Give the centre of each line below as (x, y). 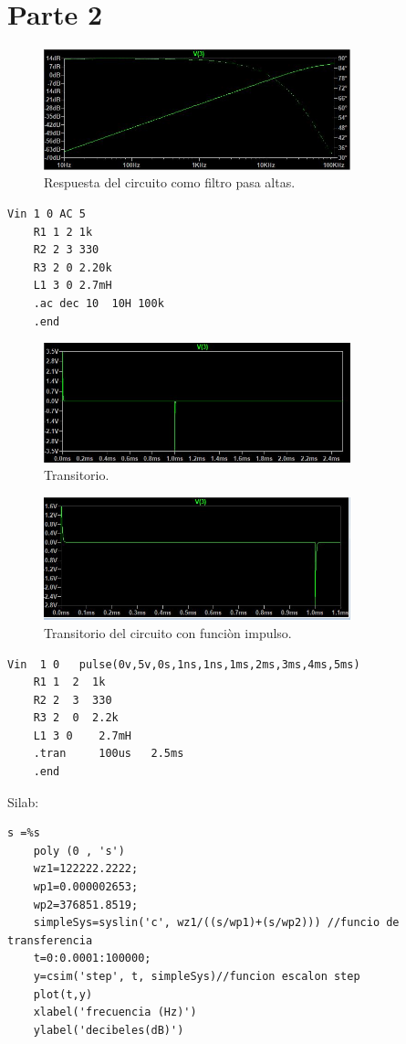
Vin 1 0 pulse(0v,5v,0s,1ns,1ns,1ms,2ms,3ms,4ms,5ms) (184, 664)
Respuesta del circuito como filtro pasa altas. (170, 182)
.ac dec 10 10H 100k (99, 304)
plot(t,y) (63, 994)
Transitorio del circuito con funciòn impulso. (168, 632)
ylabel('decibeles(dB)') (109, 1030)
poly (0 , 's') (79, 851)
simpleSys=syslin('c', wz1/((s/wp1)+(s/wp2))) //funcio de (216, 923)
